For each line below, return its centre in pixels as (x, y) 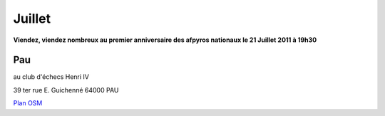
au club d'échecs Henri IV (51, 77)
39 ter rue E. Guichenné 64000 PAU (66, 90)
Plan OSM (28, 103)
